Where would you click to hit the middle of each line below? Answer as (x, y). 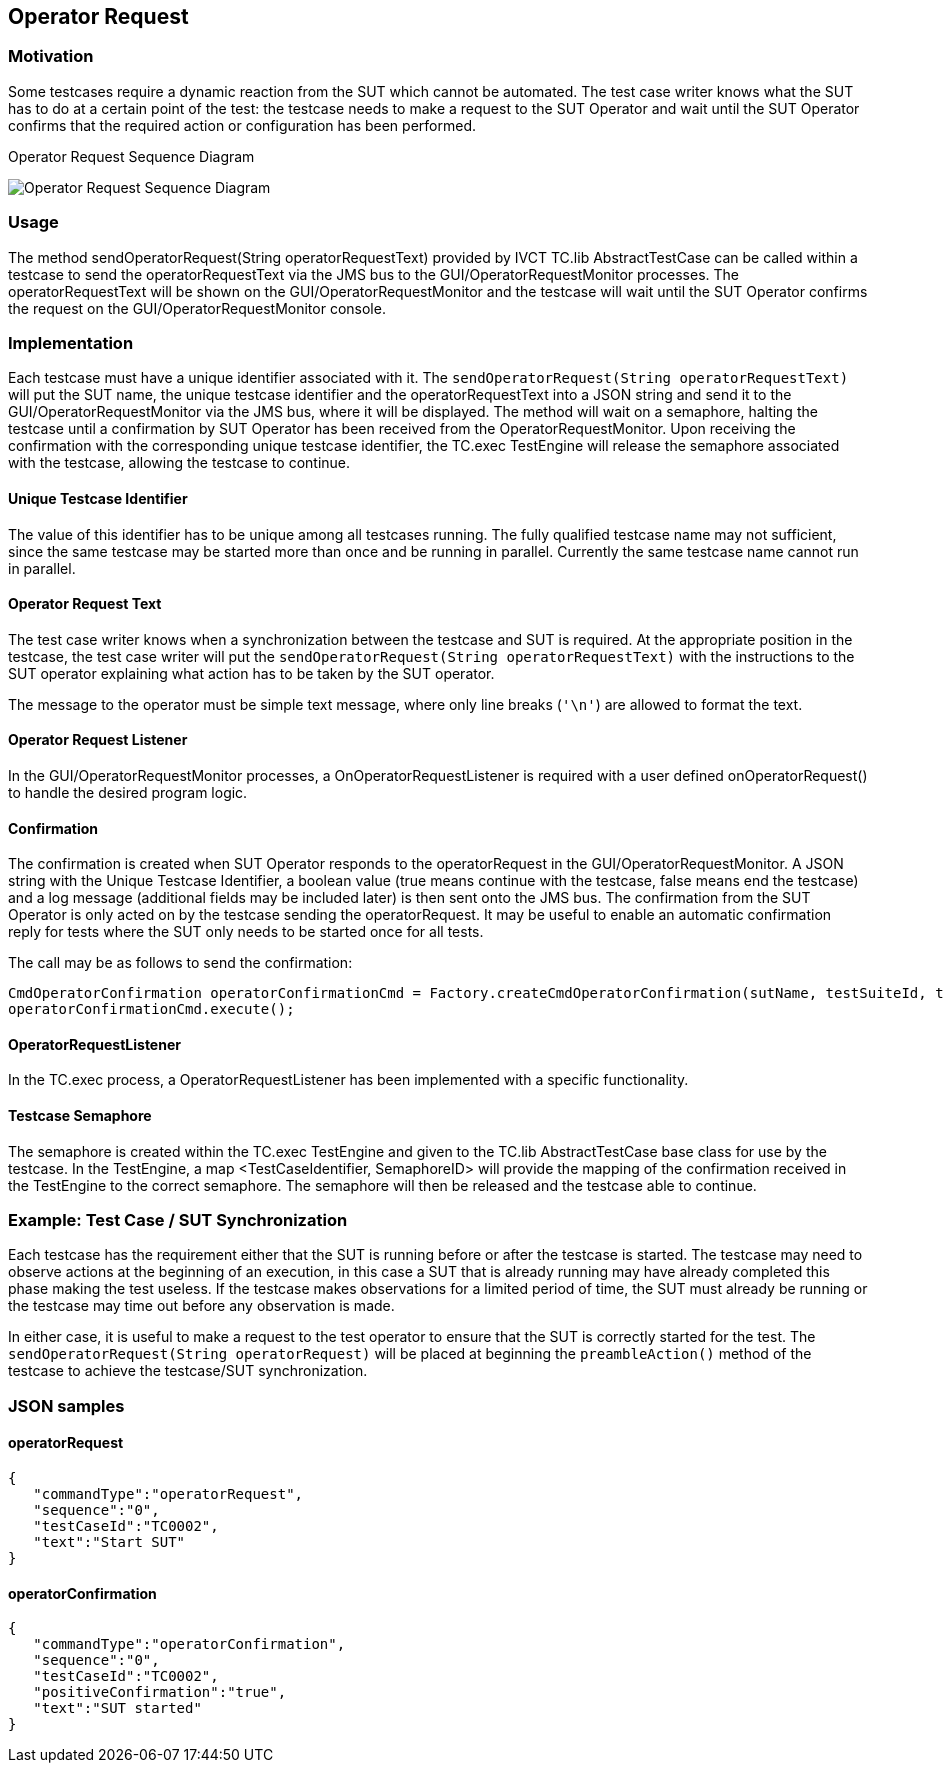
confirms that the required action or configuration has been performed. (242, 125)
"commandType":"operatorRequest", (168, 1493)
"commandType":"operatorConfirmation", (189, 1644)
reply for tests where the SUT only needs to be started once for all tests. (246, 932)
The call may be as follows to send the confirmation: (180, 963)
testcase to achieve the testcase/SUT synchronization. (188, 1371)
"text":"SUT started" (117, 1708)
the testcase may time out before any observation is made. (201, 1306)
